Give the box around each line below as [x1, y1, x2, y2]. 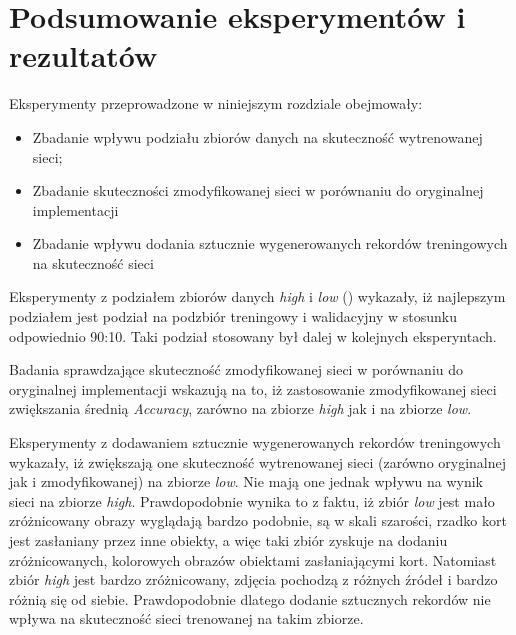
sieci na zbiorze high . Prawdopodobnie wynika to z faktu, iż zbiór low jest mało [9, 490, 495, 511]
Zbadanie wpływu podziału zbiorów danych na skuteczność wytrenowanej [32, 126, 483, 147]
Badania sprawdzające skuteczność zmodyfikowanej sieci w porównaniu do [9, 359, 464, 380]
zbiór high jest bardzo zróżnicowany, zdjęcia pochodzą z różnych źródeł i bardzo [9, 569, 498, 590]
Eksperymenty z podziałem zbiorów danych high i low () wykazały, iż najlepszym [9, 286, 506, 307]
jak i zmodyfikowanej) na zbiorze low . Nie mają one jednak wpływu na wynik [9, 471, 483, 492]
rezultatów [9, 35, 158, 76]
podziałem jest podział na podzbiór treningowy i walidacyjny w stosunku [9, 306, 458, 327]
